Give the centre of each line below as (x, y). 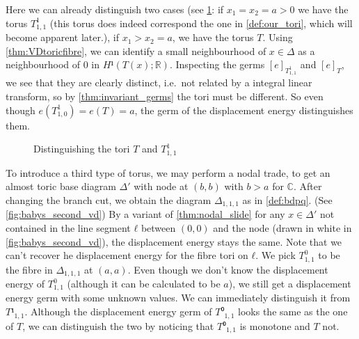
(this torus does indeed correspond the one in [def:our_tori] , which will (201, 23)
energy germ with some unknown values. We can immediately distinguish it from (178, 298)
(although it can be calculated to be (144, 283)
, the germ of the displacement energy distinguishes (244, 110)
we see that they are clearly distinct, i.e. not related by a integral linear (159, 82)
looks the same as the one (293, 312)
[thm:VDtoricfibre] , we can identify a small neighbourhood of (136, 50)
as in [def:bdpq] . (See (287, 199)
